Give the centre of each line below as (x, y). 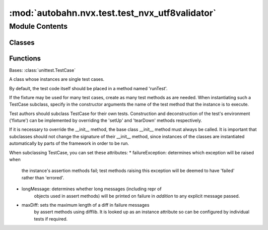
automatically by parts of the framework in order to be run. (69, 143)
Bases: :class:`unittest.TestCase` (42, 70)
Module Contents (38, 26)
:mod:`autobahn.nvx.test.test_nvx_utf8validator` (113, 13)
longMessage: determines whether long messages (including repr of (92, 189)
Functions (25, 58)
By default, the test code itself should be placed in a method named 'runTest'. (88, 88)
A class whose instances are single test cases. (57, 79)
